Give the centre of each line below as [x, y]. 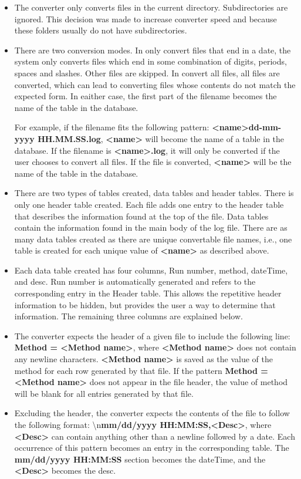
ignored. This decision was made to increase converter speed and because [146, 18]
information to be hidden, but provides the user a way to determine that [145, 304]
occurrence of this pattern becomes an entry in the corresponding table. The [152, 448]
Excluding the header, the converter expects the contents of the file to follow [152, 413]
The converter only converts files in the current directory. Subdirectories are [151, 7]
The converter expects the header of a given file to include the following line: [152, 335]
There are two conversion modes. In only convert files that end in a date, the [153, 50]
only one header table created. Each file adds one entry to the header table [149, 204]
